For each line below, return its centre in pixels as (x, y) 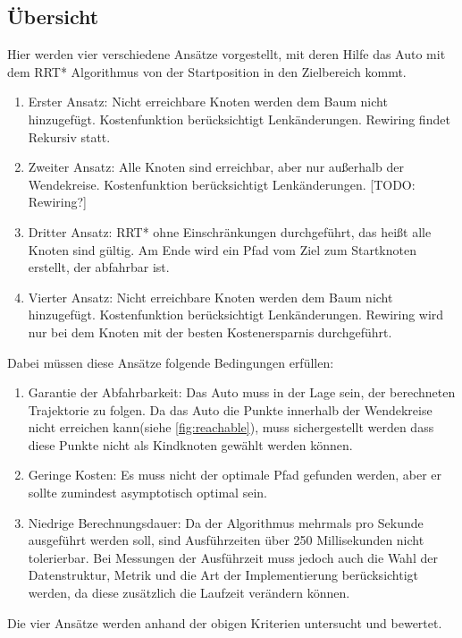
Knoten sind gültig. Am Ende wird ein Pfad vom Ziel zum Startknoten (222, 249)
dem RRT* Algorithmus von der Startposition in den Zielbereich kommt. (207, 71)
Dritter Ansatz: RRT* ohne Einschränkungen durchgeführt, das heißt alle (230, 231)
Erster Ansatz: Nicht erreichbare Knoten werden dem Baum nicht (208, 102)
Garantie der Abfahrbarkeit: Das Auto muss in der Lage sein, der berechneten (242, 392)
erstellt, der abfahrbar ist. (99, 267)
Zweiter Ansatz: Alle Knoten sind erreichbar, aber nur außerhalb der (216, 167)
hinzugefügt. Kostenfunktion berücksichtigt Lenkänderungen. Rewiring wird (236, 315)
